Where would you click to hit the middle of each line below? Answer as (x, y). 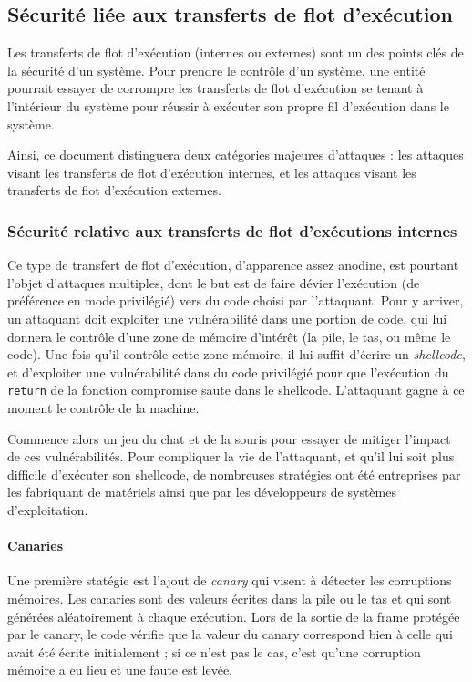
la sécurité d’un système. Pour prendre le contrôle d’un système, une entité (216, 70)
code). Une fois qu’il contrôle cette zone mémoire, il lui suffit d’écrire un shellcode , (236, 354)
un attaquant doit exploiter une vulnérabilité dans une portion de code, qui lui (227, 318)
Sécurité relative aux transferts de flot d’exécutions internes (232, 230)
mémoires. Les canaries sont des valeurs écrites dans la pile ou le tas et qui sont (230, 598)
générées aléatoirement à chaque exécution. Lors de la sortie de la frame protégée (234, 616)
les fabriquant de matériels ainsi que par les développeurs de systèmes (202, 492)
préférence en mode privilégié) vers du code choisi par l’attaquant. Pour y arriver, (236, 300)
